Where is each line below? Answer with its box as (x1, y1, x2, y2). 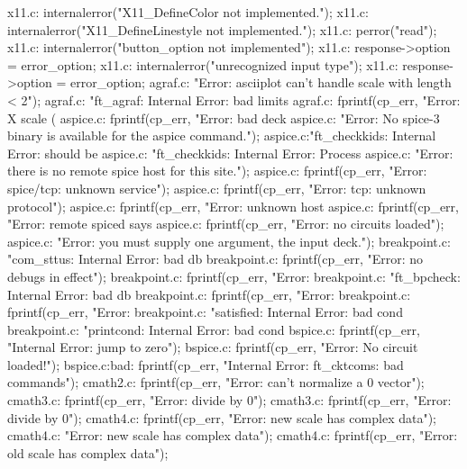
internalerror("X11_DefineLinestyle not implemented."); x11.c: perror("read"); (7, 20, 437, 39)
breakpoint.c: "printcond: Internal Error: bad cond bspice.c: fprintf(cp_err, (7, 320, 420, 338)
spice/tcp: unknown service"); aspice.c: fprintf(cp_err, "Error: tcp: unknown (7, 178, 426, 197)
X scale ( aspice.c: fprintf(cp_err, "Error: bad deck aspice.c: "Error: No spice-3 (7, 108, 440, 127)
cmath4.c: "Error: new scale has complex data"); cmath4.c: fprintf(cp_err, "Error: (7, 426, 458, 445)
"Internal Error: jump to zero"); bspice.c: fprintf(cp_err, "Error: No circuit (7, 338, 418, 356)
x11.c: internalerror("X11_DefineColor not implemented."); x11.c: (7, 3, 369, 21)
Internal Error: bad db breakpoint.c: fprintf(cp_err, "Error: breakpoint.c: (7, 284, 411, 303)
